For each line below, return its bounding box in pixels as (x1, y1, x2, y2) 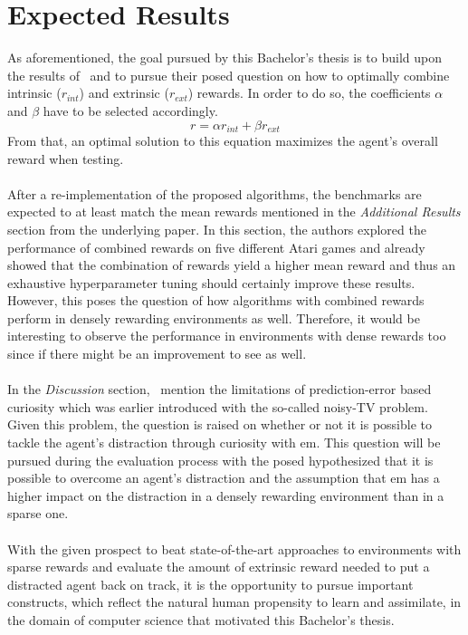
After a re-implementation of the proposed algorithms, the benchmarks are (7, 184, 422, 203)
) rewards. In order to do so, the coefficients (187, 83, 431, 102)
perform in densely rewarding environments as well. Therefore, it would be (7, 308, 420, 327)
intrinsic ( (7, 83, 62, 102)
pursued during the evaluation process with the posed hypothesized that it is (7, 450, 434, 469)
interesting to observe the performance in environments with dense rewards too (7, 326, 446, 345)
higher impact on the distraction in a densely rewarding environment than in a (7, 486, 444, 505)
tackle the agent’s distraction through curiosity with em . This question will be (7, 433, 441, 452)
